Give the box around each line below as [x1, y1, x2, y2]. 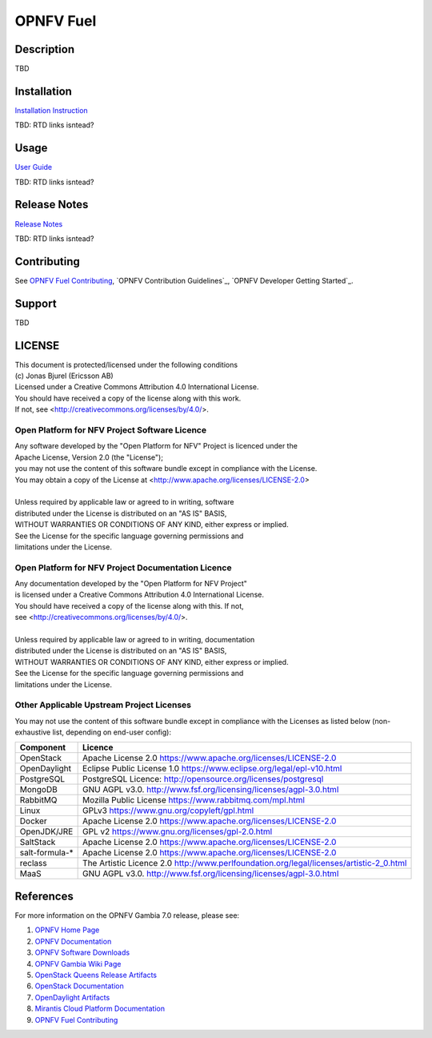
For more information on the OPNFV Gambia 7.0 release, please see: [14, 910, 240, 920]
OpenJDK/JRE [19, 826, 74, 837]
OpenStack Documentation [34, 981, 124, 991]
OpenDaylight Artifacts [34, 992, 110, 1002]
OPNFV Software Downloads [34, 947, 130, 957]
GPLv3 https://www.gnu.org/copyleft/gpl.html [82, 805, 254, 816]
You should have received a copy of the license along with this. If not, [14, 601, 244, 610]
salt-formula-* [19, 847, 74, 859]
